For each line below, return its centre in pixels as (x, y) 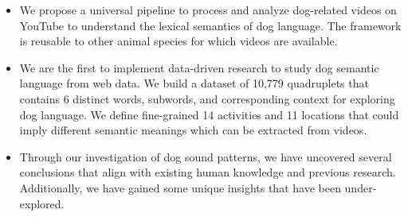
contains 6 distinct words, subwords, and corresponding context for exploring (207, 98)
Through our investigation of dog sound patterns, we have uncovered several (206, 156)
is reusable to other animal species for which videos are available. (178, 41)
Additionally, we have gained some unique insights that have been (180, 187)
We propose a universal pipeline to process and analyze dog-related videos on (208, 10)
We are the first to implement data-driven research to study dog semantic (199, 67)
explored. (42, 203)
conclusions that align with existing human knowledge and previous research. (208, 172)
